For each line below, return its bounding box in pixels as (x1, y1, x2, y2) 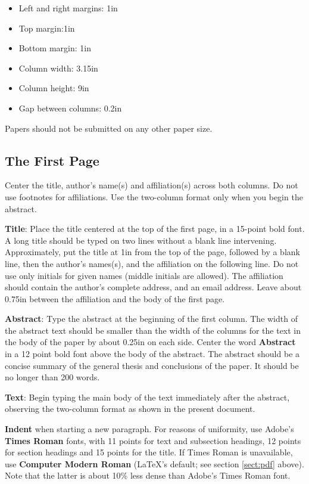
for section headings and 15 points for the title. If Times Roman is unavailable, (5, 446, 293, 458)
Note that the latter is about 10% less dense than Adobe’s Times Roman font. (5, 469, 291, 482)
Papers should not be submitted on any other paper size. (5, 122, 213, 134)
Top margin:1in (18, 21, 75, 34)
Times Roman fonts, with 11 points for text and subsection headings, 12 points (5, 434, 301, 446)
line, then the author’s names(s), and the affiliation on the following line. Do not (5, 257, 299, 269)
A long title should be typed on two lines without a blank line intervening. (5, 234, 277, 246)
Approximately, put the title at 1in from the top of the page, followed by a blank (5, 246, 300, 258)
